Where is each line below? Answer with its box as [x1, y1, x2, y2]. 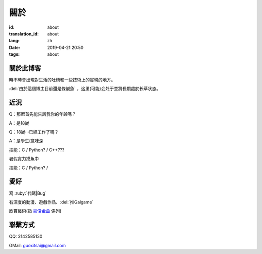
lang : [9, 38, 20, 44]
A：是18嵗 [9, 120, 30, 126]
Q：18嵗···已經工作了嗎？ [9, 129, 59, 135]
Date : [9, 44, 20, 51]
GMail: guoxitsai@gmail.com [9, 242, 66, 248]
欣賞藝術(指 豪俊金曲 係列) [9, 208, 62, 214]
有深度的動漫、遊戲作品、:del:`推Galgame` [9, 199, 94, 205]
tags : [9, 51, 20, 57]
